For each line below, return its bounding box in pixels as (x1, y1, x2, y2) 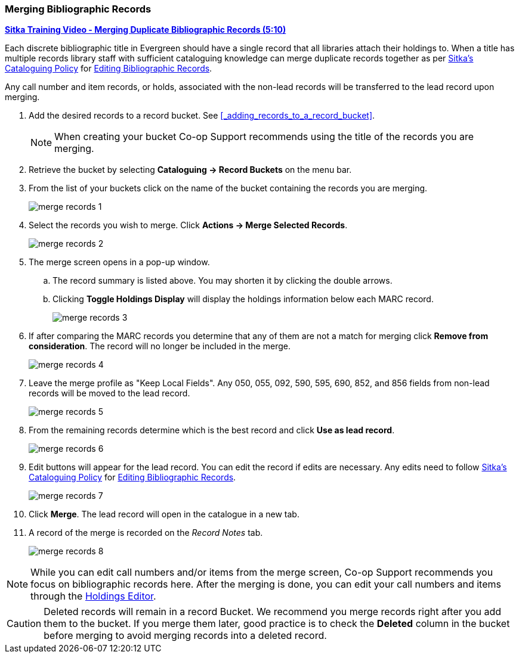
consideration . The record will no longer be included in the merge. (29, 341, 291, 352)
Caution (7, 617, 42, 630)
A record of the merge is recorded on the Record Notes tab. (29, 527, 263, 538)
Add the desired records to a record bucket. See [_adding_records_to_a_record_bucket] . (29, 110, 375, 121)
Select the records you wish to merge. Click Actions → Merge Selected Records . (29, 220, 348, 231)
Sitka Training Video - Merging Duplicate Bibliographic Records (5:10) (5, 24, 286, 35)
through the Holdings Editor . (30, 590, 156, 603)
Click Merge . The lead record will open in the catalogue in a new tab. (29, 509, 299, 520)
